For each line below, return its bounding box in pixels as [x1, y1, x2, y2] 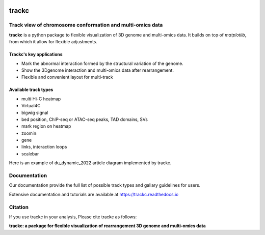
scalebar [21, 150, 39, 157]
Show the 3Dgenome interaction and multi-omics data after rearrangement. [21, 67, 174, 73]
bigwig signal [21, 110, 49, 116]
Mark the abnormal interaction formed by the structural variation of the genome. [21, 60, 184, 66]
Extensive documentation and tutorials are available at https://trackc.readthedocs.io [9, 191, 179, 197]
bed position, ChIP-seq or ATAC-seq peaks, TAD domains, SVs [21, 116, 148, 122]
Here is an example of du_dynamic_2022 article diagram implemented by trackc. [9, 160, 172, 166]
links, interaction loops [21, 144, 67, 150]
